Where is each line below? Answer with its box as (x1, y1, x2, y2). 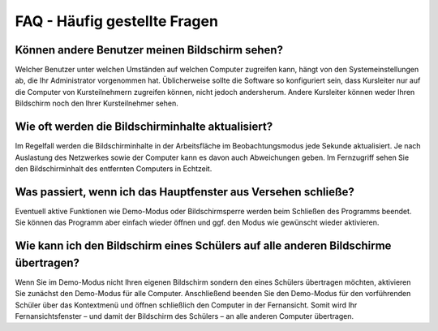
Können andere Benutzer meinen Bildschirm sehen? (15, 43, 284, 57)
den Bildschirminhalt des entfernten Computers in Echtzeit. (15, 163, 213, 174)
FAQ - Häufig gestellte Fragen (15, 12, 219, 30)
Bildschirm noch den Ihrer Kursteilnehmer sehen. (15, 98, 178, 109)
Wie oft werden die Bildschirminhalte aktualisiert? (15, 120, 273, 134)
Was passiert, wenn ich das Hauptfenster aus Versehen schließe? (15, 185, 354, 199)
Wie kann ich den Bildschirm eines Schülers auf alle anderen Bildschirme (15, 239, 392, 253)
